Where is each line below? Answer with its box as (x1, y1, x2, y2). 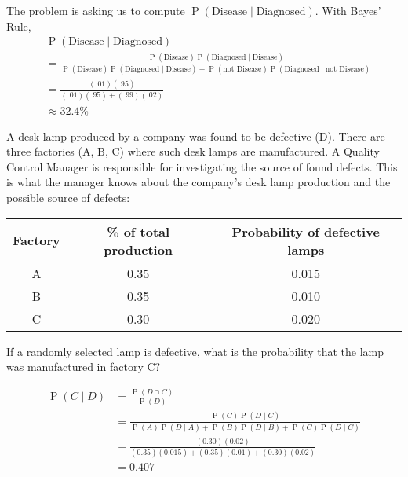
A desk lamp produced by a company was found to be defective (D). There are (6, 127, 385, 144)
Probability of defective (231, 222, 380, 240)
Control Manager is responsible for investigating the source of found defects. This (6, 158, 398, 174)
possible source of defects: (6, 189, 130, 205)
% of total (107, 222, 170, 240)
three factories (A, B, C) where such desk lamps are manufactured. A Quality (6, 143, 380, 160)
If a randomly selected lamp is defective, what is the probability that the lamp (6, 343, 384, 359)
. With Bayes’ (315, 2, 381, 18)
